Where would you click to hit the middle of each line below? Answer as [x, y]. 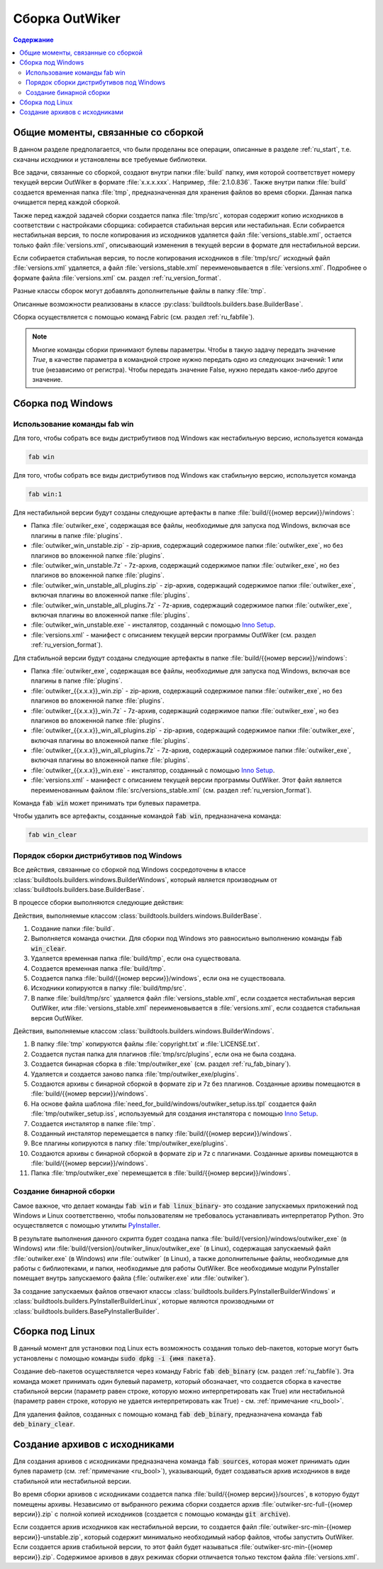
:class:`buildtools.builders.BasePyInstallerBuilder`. [86, 1311]
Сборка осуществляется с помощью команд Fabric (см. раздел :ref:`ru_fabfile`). [134, 317]
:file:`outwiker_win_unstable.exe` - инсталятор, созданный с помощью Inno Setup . [153, 625]
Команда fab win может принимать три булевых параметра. [107, 803]
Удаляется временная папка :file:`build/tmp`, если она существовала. [136, 959]
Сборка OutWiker [67, 18]
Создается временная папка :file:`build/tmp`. [98, 968]
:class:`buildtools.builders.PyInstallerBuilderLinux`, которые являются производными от [144, 1301]
